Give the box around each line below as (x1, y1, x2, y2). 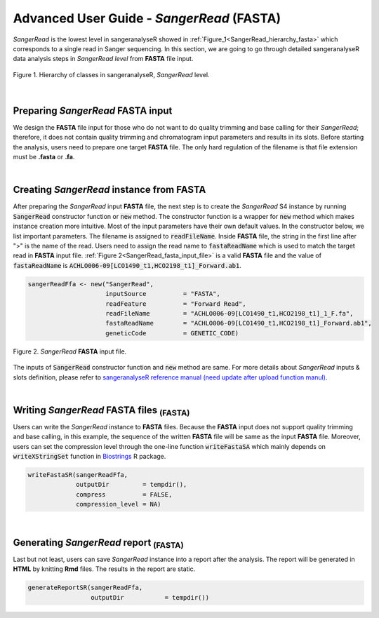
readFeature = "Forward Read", (105, 300, 246, 308)
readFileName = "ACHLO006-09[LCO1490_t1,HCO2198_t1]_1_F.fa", (105, 309, 354, 317)
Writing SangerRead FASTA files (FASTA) (13, 404, 190, 417)
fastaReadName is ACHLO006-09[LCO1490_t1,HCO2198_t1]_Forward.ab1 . (13, 261, 242, 269)
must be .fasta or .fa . (13, 153, 75, 161)
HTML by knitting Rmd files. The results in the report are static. (13, 565, 196, 573)
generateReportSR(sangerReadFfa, (27, 584, 143, 592)
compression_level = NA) (76, 500, 161, 509)
